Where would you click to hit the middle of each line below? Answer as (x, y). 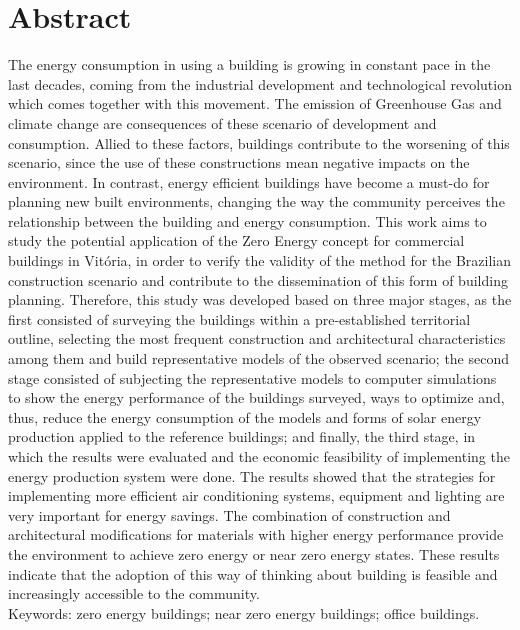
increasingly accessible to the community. (134, 593)
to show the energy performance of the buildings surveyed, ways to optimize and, (256, 397)
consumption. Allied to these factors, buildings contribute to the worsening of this (259, 142)
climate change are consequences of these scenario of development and (222, 122)
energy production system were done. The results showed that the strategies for (252, 475)
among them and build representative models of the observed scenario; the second (259, 358)
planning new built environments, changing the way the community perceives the (256, 201)
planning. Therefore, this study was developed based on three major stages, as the (260, 299)
